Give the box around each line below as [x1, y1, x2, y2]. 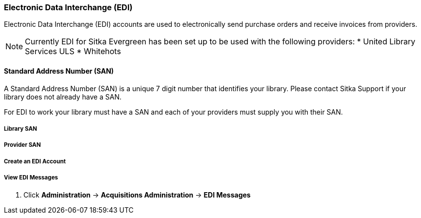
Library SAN [4, 125, 37, 132]
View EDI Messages [4, 174, 58, 181]
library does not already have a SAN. [4, 92, 121, 101]
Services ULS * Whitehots [25, 46, 121, 57]
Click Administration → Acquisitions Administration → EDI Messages [23, 190, 251, 199]
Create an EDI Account [4, 158, 66, 165]
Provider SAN [4, 141, 41, 149]
